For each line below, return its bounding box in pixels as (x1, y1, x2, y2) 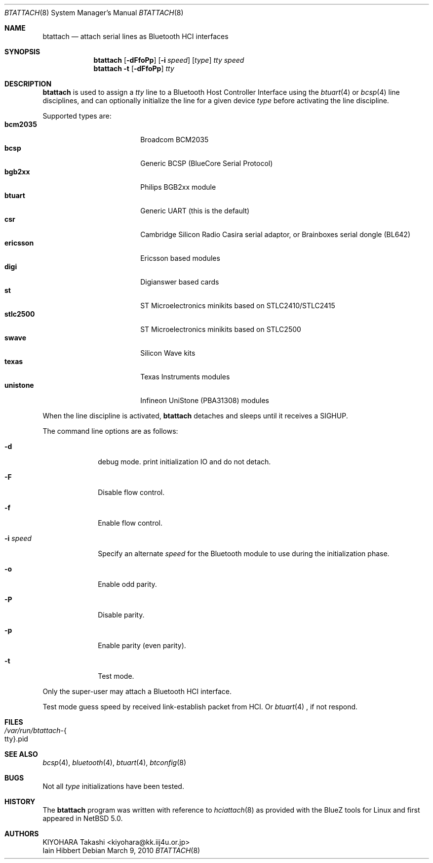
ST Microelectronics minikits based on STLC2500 (140, 325, 301, 333)
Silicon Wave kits (140, 349, 196, 357)
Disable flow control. (98, 488, 165, 496)
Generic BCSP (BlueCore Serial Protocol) (140, 159, 273, 167)
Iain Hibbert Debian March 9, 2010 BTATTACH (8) (42, 846, 200, 855)
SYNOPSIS (4, 47, 40, 56)
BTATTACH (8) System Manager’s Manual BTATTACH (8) (4, 8, 184, 17)
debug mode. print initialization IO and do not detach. (98, 457, 271, 466)
